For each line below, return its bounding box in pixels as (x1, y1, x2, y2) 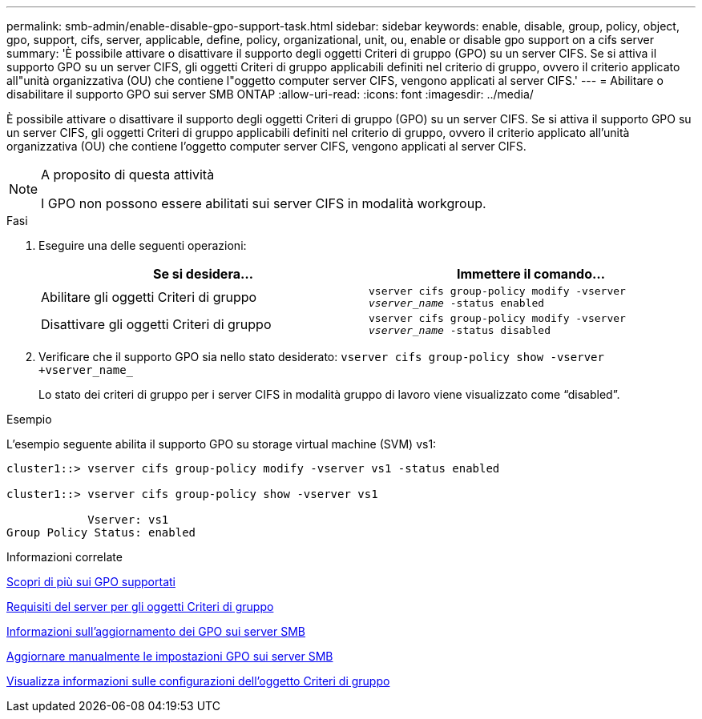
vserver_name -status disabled (369, 324, 551, 336)
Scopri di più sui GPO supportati (6, 575, 175, 588)
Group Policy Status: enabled (6, 526, 196, 539)
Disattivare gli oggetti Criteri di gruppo (41, 316, 272, 332)
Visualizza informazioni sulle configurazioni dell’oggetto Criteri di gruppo (6, 674, 390, 688)
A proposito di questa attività (41, 167, 215, 183)
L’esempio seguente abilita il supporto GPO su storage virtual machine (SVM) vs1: (6, 437, 437, 451)
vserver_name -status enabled (369, 297, 545, 309)
